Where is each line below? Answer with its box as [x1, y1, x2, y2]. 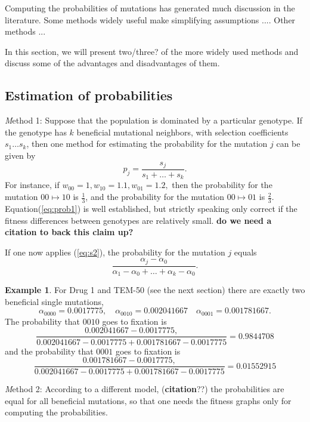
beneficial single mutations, [5, 295, 104, 307]
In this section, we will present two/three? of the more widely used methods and [5, 45, 299, 57]
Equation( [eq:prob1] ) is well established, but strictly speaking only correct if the [5, 202, 297, 214]
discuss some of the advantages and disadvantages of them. [5, 57, 220, 69]
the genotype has [5, 125, 67, 138]
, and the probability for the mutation [85, 190, 225, 203]
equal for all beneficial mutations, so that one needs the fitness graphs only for [5, 394, 292, 406]
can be [276, 137, 300, 150]
